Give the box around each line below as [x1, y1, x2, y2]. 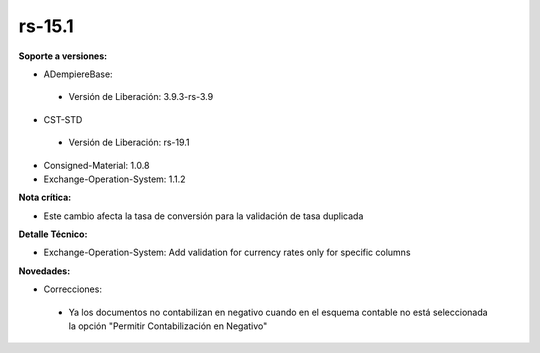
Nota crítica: [18, 191, 72, 204]
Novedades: [18, 265, 71, 277]
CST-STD [43, 113, 83, 125]
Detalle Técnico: [18, 228, 88, 240]
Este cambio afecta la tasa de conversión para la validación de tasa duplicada [43, 210, 364, 222]
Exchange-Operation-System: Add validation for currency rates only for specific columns [43, 246, 411, 259]
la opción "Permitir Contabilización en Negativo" [68, 320, 268, 332]
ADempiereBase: [43, 68, 114, 80]
